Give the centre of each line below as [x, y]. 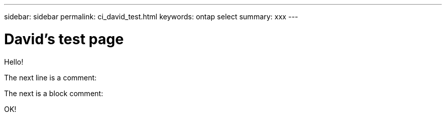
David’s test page [64, 39]
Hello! [14, 62]
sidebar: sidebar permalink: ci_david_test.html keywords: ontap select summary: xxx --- [151, 17]
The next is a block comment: [54, 93]
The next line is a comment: [50, 77]
